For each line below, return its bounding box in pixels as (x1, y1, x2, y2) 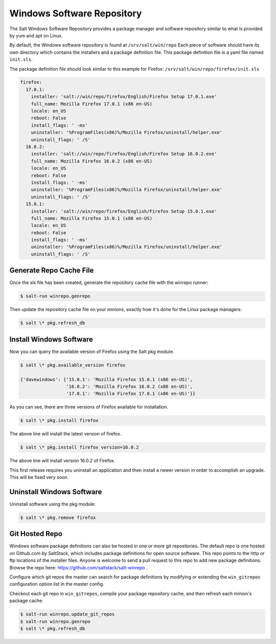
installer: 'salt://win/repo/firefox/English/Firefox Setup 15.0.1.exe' (31, 208, 217, 214)
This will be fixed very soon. (9, 474, 69, 480)
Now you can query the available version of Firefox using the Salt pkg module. (9, 348, 174, 354)
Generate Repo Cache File (9, 266, 94, 275)
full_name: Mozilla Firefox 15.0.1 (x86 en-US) (31, 215, 153, 221)
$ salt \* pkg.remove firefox (20, 515, 96, 520)
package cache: (9, 597, 43, 604)
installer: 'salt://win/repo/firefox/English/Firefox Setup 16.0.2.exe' (31, 151, 217, 157)
